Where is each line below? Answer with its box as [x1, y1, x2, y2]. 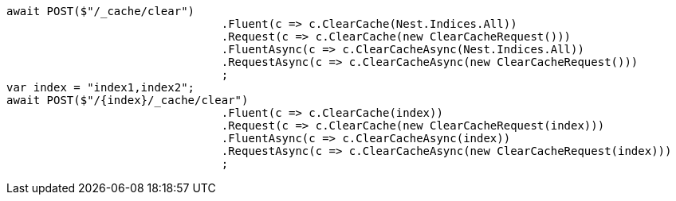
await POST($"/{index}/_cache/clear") [6, 94, 249, 106]
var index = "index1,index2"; [6, 81, 195, 94]
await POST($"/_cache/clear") [6, 5, 195, 17]
